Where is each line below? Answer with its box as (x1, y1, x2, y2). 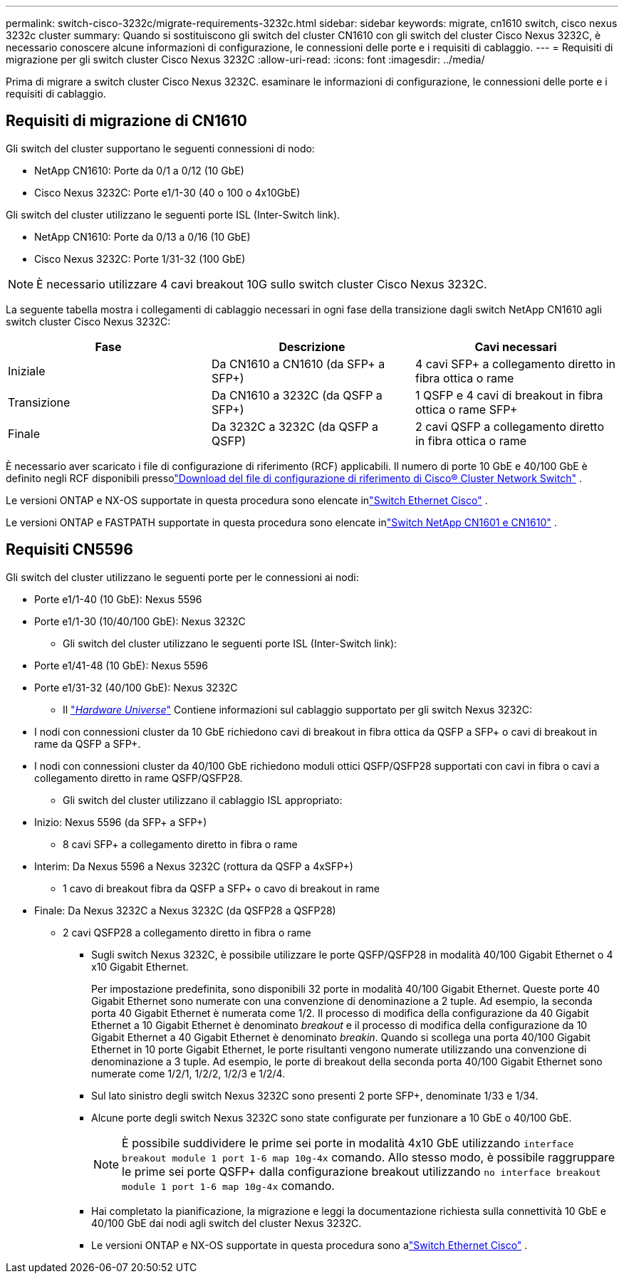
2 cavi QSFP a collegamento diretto (415, 419, 605, 434)
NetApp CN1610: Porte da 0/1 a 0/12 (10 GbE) (34, 164, 244, 177)
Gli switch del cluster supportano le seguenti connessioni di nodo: (6, 142, 315, 155)
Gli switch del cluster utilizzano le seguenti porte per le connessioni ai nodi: (6, 570, 359, 583)
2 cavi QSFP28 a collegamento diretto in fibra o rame (63, 926, 311, 939)
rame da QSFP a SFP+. (34, 737, 141, 750)
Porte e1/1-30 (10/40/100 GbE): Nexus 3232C (34, 615, 246, 627)
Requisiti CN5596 (6, 541, 133, 559)
